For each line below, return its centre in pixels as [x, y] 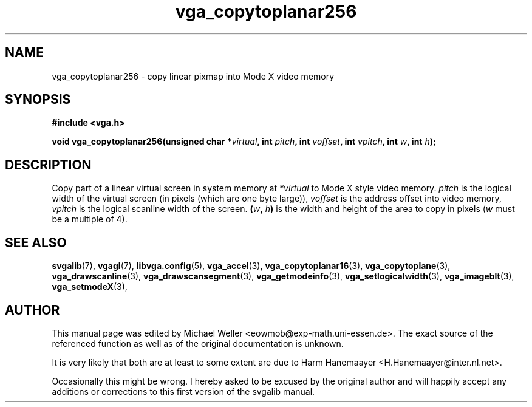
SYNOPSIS [38, 100]
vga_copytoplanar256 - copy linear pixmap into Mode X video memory [193, 76]
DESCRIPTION [48, 165]
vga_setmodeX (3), [90, 287]
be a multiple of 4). [90, 219]
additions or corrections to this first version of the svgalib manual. [183, 391]
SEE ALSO [36, 242]
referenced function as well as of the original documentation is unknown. [198, 343]
